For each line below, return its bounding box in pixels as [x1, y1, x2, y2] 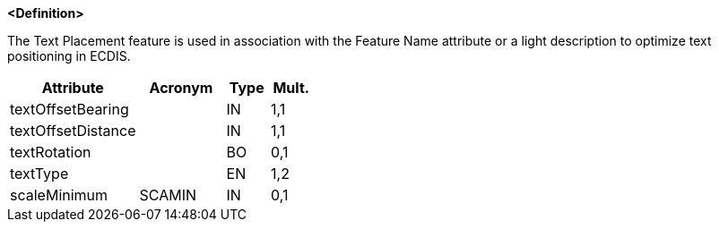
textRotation [10, 143, 91, 161]
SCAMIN [139, 186, 196, 204]
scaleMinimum [10, 186, 108, 204]
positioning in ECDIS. [7, 48, 131, 64]
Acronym [149, 79, 213, 97]
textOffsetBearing [10, 100, 129, 118]
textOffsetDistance [10, 122, 136, 140]
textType [10, 165, 69, 182]
